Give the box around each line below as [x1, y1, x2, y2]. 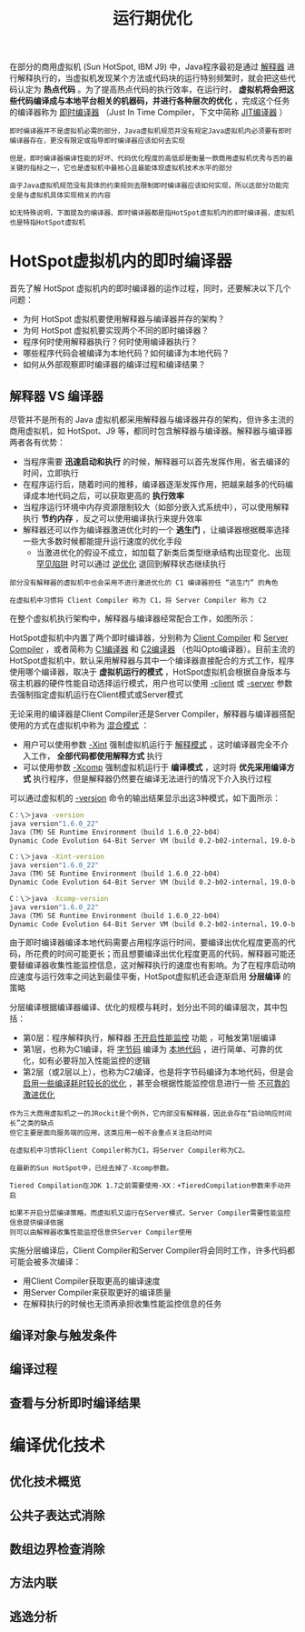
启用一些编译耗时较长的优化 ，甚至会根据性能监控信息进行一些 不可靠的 [22, 1078, 290, 1089]
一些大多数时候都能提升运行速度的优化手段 [22, 536, 182, 546]
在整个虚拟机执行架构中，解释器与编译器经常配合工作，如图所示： [9, 613, 256, 624]
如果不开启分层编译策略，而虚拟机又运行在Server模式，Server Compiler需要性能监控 [9, 1208, 291, 1218]
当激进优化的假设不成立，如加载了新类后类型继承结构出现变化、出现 [35, 546, 291, 557]
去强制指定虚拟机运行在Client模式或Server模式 [9, 688, 183, 700]
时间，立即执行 [22, 467, 79, 478]
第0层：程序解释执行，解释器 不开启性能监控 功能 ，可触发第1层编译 [22, 1033, 277, 1044]
